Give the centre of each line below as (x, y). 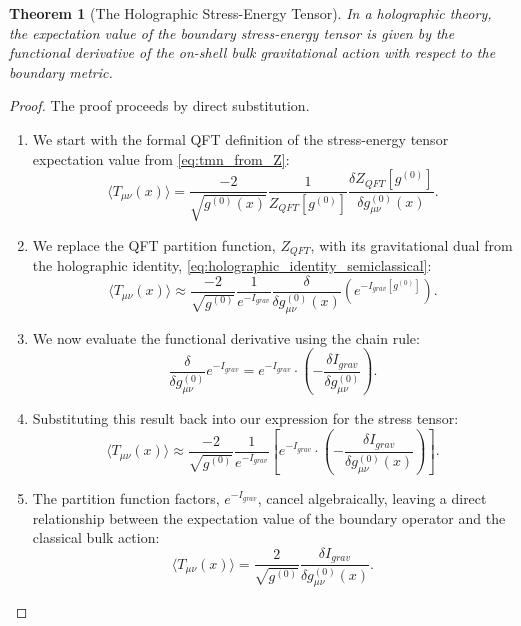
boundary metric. (61, 71)
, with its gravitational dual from (411, 244)
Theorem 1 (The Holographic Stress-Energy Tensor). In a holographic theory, (250, 13)
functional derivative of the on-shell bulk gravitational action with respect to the (252, 52)
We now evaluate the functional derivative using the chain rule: (226, 337)
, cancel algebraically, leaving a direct (372, 498)
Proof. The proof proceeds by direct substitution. (159, 105)
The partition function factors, (126, 498)
